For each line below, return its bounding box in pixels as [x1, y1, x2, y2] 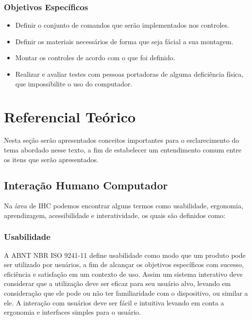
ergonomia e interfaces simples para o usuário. [4, 307, 141, 317]
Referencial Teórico [4, 107, 136, 127]
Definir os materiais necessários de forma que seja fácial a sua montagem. [15, 36, 234, 46]
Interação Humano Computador [4, 178, 168, 193]
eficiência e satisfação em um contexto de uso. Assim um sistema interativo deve [4, 269, 243, 279]
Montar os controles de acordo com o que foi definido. [15, 52, 175, 63]
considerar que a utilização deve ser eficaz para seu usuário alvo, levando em [4, 278, 231, 288]
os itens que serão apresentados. [4, 154, 99, 164]
